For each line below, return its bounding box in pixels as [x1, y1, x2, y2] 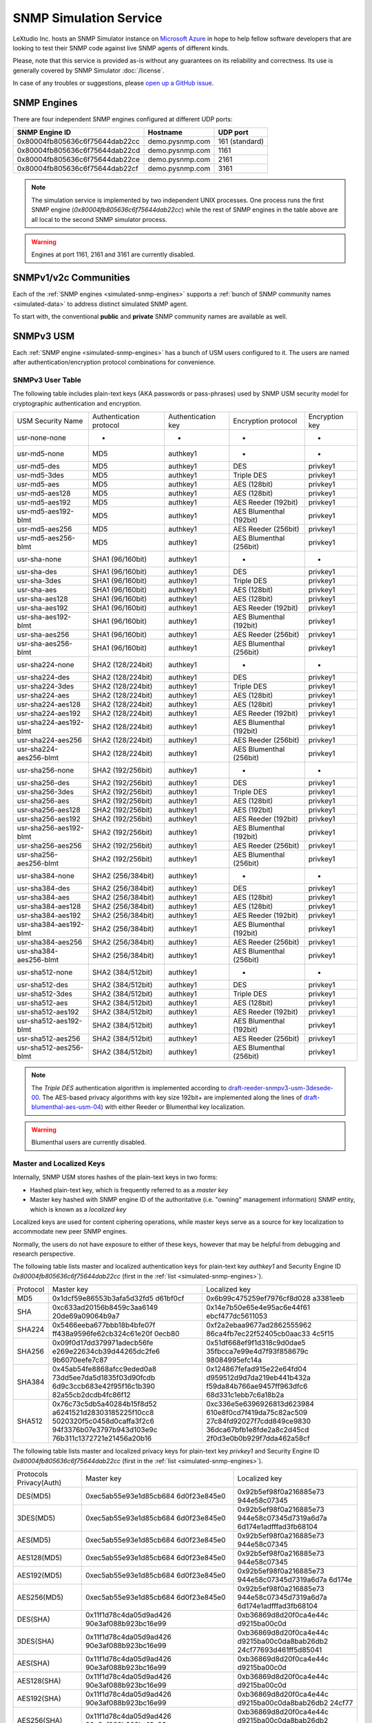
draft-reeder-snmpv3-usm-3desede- [228, 1083, 333, 1092]
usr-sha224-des [17, 673, 70, 682]
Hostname [147, 128, 183, 137]
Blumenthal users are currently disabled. [31, 1138, 147, 1147]
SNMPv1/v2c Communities [12, 272, 131, 284]
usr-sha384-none [17, 871, 75, 881]
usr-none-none [17, 433, 67, 442]
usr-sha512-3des [17, 989, 72, 999]
